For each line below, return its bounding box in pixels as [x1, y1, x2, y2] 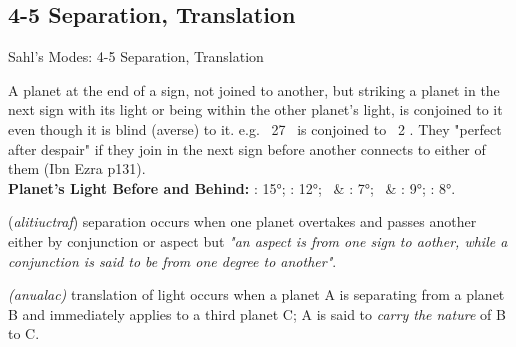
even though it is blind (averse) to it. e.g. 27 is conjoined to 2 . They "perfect [8, 118, 502, 139]
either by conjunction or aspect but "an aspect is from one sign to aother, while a [8, 230, 508, 251]
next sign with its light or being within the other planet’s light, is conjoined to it [8, 99, 503, 120]
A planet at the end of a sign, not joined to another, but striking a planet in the [8, 79, 500, 100]
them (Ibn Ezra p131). [8, 158, 146, 179]
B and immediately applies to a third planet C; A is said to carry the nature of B [8, 303, 506, 324]
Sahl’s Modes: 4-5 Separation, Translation [8, 46, 264, 67]
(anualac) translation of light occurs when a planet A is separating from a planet [8, 284, 505, 305]
